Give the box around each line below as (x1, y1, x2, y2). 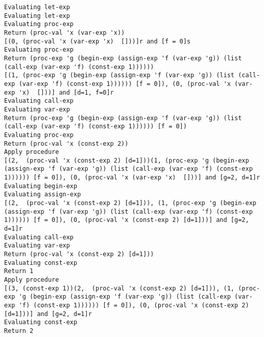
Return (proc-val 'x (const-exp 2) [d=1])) (4, 251, 154, 258)
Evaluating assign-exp (4, 191, 81, 198)
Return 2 (4, 327, 34, 334)
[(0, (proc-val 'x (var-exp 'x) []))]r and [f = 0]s (4, 37, 191, 45)
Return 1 (4, 267, 34, 275)
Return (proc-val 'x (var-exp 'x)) (4, 29, 125, 36)
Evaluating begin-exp (4, 182, 78, 190)
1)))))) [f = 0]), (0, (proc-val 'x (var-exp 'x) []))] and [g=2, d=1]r (4, 174, 260, 182)
